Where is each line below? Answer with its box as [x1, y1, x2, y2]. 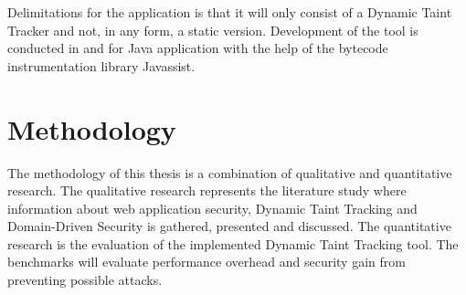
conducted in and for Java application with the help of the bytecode [7, 38, 388, 58]
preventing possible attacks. [7, 270, 163, 290]
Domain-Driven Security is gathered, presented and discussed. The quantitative [7, 216, 451, 236]
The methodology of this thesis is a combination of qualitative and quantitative [7, 163, 452, 182]
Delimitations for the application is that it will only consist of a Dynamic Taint [7, 3, 452, 21]
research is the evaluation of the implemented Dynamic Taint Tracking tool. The [7, 234, 459, 253]
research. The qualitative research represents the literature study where [7, 181, 407, 200]
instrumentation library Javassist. [7, 56, 196, 75]
